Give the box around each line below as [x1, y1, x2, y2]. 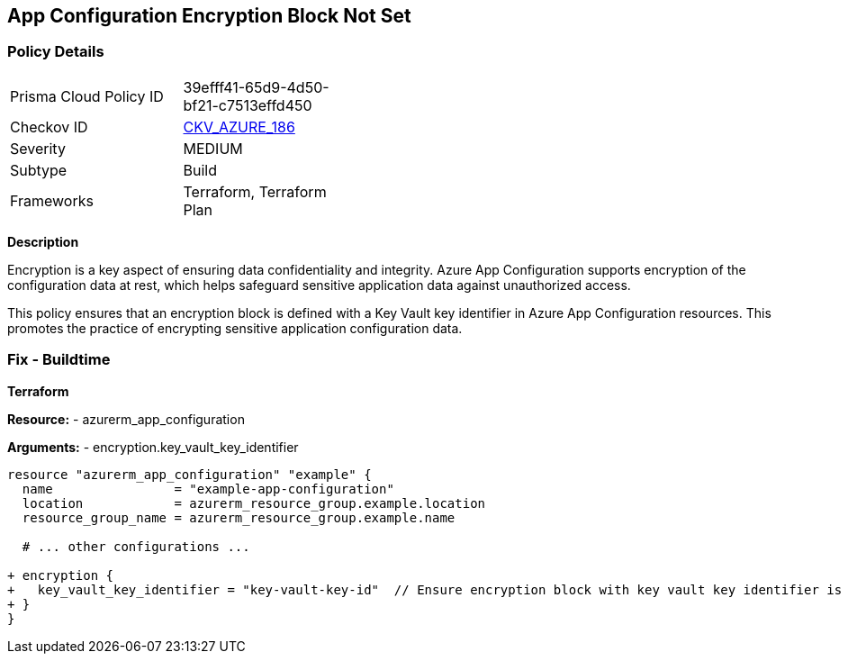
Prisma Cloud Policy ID [10, 86, 164, 105]
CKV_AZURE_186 [183, 117, 295, 136]
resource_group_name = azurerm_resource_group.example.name [22, 510, 456, 525]
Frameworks [10, 191, 94, 210]
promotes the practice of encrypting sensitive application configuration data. [7, 320, 463, 336]
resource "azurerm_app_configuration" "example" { [7, 466, 372, 482]
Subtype [10, 160, 68, 179]
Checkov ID [10, 117, 88, 136]
